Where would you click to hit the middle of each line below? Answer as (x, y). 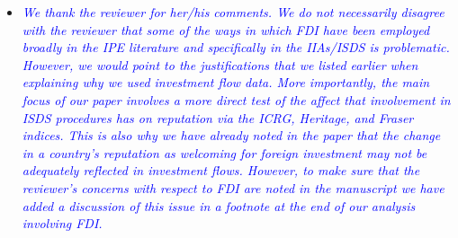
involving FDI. (62, 223)
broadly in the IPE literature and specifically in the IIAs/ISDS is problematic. (236, 47)
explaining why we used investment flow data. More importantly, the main (226, 82)
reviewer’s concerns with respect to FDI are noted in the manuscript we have (233, 187)
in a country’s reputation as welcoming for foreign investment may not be (225, 152)
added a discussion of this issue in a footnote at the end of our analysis (219, 205)
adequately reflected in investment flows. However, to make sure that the (221, 170)
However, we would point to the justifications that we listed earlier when (220, 64)
